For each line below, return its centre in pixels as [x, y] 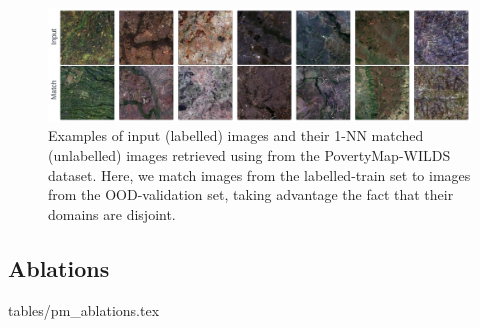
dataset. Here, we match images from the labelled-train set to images [259, 174]
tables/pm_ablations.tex [84, 309]
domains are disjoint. [112, 213]
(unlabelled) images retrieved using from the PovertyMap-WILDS [249, 155]
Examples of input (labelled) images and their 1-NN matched [236, 135]
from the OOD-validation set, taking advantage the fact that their [251, 194]
